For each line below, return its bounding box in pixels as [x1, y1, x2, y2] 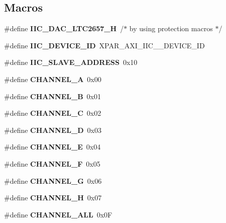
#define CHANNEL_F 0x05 [4, 158, 100, 169]
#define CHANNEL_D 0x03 [4, 124, 101, 135]
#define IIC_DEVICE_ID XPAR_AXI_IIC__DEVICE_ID [4, 40, 205, 50]
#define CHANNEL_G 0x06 [4, 175, 102, 186]
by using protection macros [129, 23, 213, 34]
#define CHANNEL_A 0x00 [4, 73, 101, 84]
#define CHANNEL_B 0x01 [4, 91, 101, 101]
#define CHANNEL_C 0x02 [4, 108, 101, 118]
